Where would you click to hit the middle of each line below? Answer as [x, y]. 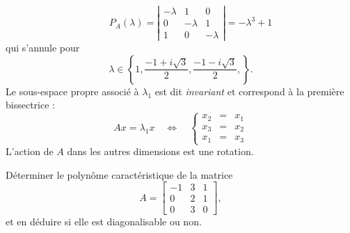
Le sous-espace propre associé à [72, 91]
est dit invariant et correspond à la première [249, 91]
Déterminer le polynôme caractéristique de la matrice [119, 174]
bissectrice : [30, 105]
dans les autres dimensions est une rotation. [160, 151]
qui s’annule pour [43, 48]
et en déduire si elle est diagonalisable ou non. [104, 222]
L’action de [30, 151]
